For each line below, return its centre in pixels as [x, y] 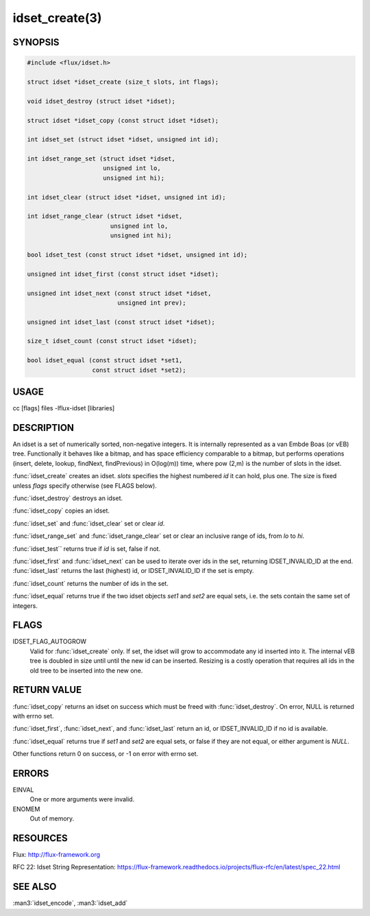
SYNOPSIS [36, 42]
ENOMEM [26, 809]
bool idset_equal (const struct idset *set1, [105, 361]
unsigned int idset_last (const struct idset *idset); [121, 322]
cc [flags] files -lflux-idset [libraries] [64, 408]
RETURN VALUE [47, 690]
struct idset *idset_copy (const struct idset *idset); [123, 120]
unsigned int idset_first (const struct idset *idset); [123, 274]
